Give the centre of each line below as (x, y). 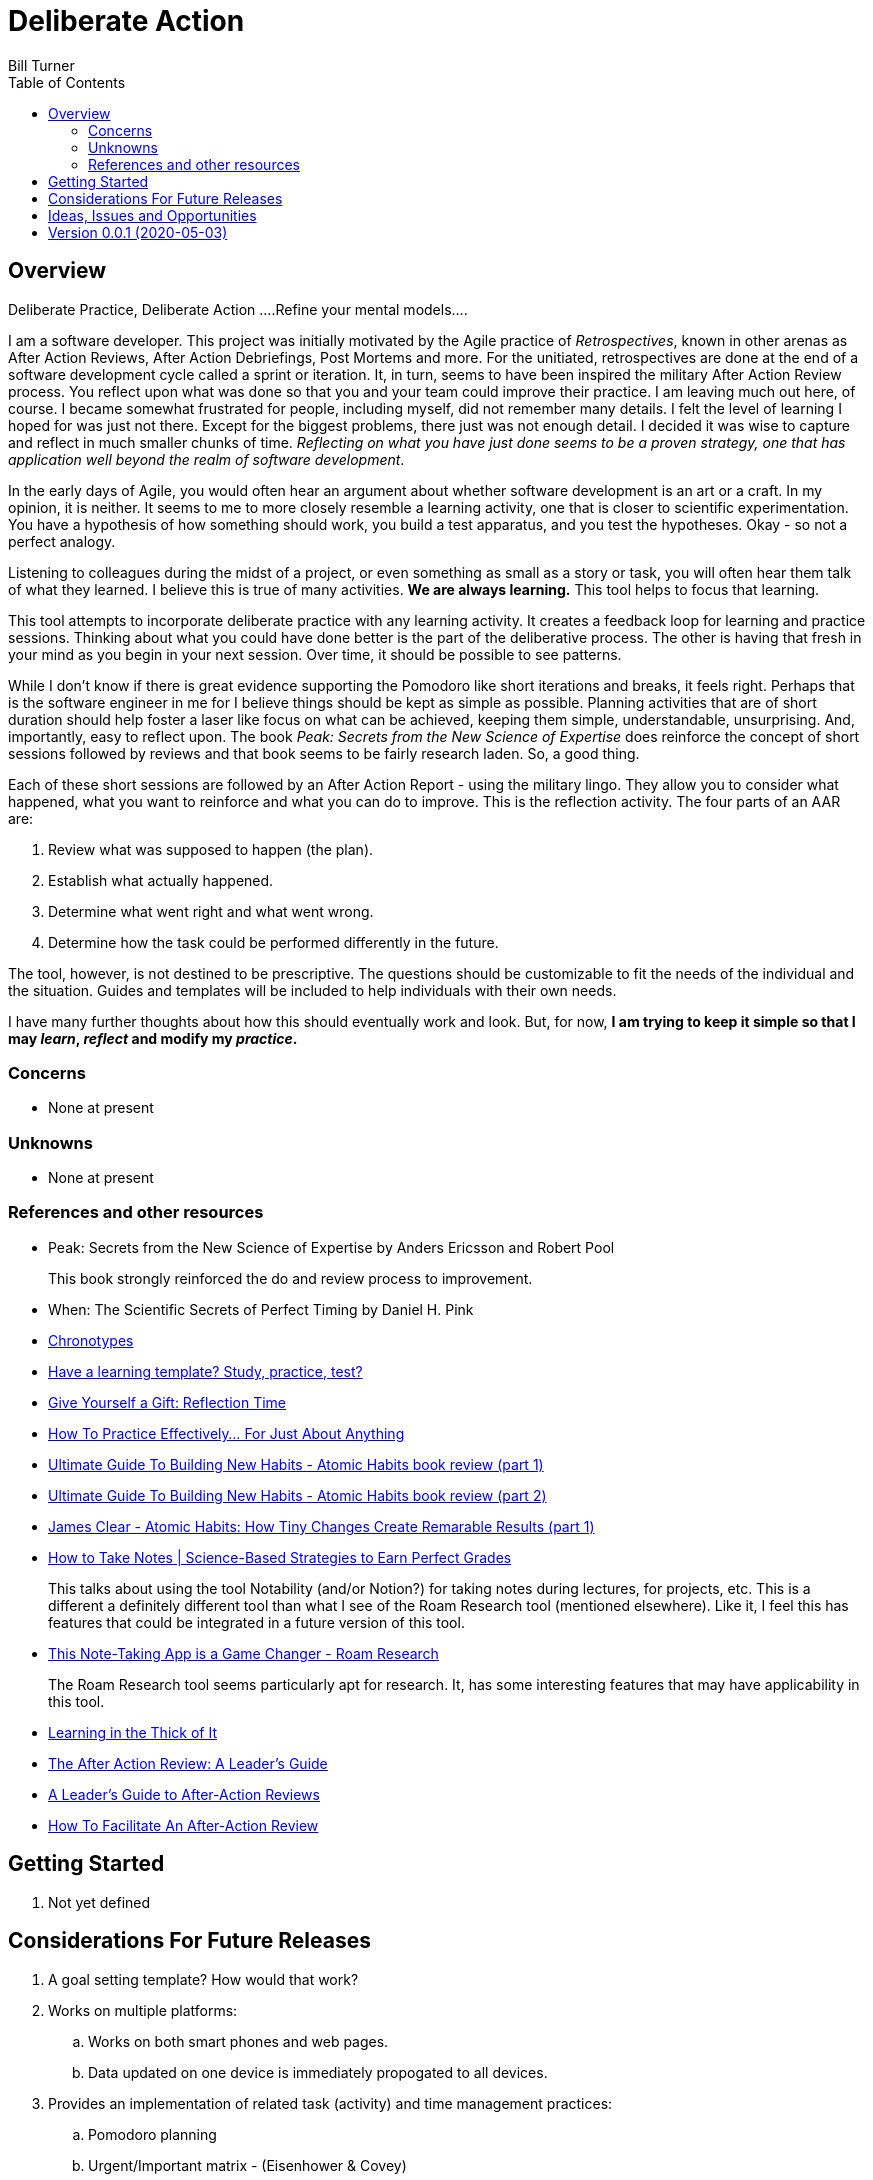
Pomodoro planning (152, 2134)
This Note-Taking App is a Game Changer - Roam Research (243, 1653)
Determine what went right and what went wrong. (211, 911)
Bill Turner (41, 65)
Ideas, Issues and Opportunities (152, 215)
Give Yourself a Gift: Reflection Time (167, 1402)
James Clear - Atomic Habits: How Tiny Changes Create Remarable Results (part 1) (321, 1526)
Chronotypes (91, 1340)
